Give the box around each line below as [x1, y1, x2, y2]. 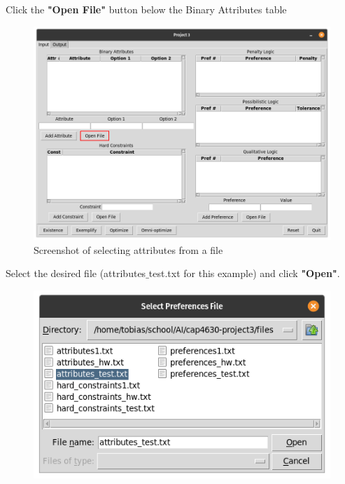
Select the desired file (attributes [6, 266, 146, 281]
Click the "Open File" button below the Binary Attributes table [6, 2, 287, 16]
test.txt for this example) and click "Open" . [148, 266, 340, 281]
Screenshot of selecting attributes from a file [34, 242, 223, 257]
